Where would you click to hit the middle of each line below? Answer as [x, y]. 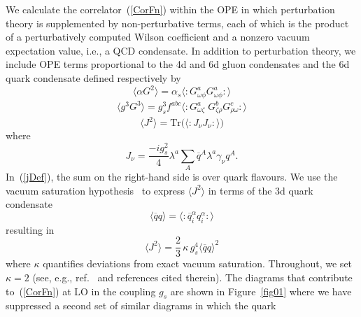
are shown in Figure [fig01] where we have [261, 291]
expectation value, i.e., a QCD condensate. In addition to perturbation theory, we [181, 50]
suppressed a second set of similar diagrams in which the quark [141, 305]
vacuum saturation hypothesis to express [95, 190]
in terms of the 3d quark [261, 190]
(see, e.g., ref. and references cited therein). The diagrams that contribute [192, 277]
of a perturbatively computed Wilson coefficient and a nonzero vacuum [158, 37]
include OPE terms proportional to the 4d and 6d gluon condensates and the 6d [178, 64]
